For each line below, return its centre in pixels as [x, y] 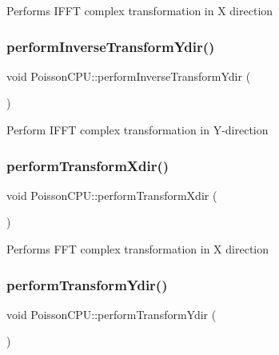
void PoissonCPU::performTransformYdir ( [112, 314]
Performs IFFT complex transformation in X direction [140, 10]
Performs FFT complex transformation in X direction [138, 249]
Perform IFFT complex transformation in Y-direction [138, 130]
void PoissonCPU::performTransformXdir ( [112, 195]
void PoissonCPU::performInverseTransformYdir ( [129, 76]
